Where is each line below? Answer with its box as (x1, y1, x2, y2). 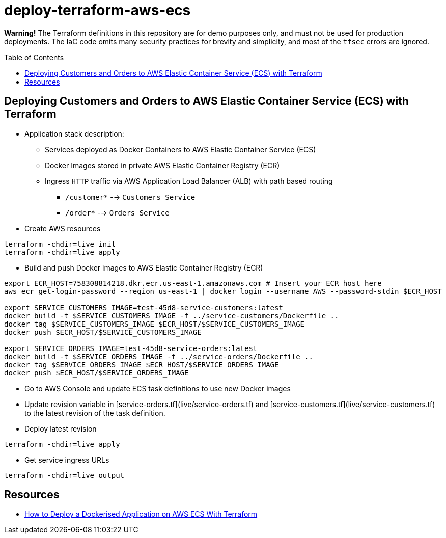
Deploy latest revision (24, 424, 97, 433)
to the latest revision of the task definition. (24, 408, 165, 417)
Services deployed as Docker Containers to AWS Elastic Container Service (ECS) (45, 145, 316, 154)
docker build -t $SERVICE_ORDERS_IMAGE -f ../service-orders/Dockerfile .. (4, 352, 313, 361)
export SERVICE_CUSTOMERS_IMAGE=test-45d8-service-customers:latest (4, 303, 283, 312)
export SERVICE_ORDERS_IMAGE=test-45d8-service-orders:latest (4, 344, 258, 353)
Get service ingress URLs (24, 455, 109, 464)
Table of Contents (4, 52, 64, 62)
